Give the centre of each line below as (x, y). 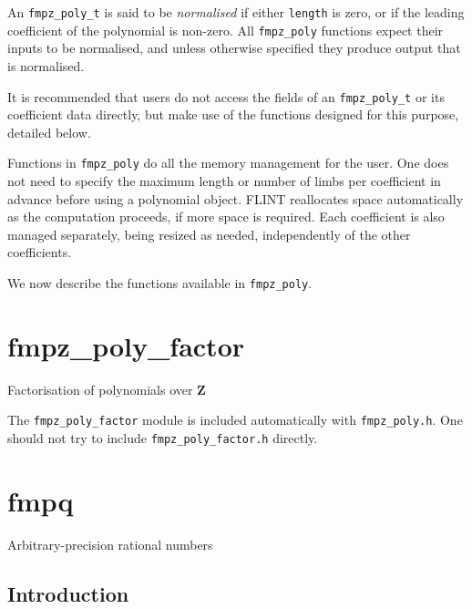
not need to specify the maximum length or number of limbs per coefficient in (224, 181)
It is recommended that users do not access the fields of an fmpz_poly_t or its (226, 96)
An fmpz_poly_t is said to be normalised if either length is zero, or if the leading (236, 12)
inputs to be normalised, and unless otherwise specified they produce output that (234, 48)
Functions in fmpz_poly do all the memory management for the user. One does (228, 163)
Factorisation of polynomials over (100, 389)
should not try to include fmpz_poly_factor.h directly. (163, 438)
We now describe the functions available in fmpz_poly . (160, 282)
